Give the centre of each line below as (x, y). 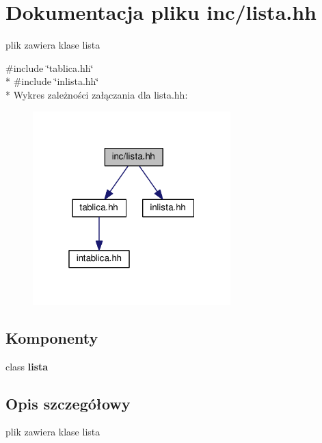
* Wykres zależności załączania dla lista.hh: (97, 94)
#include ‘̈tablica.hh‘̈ (50, 67)
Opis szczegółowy (68, 403)
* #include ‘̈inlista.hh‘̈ (52, 81)
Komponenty (52, 337)
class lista (27, 366)
